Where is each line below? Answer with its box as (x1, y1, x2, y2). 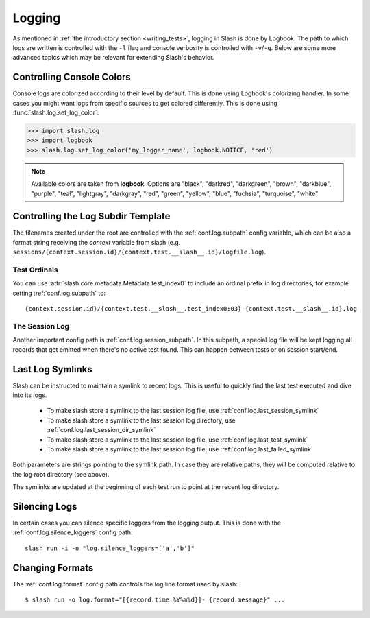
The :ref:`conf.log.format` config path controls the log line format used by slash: (12, 580, 238, 588)
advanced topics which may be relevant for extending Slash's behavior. (12, 54, 214, 62)
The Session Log (12, 321, 70, 331)
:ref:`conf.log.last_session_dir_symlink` (47, 426, 156, 434)
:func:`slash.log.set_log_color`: (12, 108, 99, 117)
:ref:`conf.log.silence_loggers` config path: (12, 528, 133, 536)
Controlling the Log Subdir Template (12, 211, 171, 222)
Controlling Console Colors (12, 71, 132, 83)
